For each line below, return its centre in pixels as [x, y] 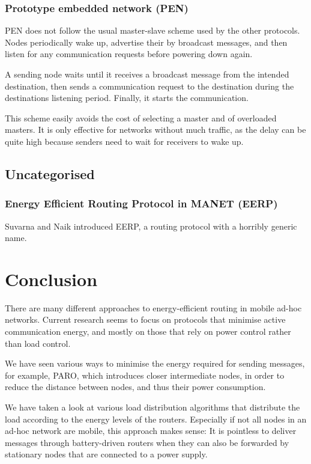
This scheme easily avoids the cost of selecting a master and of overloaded [141, 118]
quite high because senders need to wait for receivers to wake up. [124, 141]
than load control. [38, 343]
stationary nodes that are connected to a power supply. [106, 454]
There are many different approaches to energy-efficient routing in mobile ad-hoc [153, 307]
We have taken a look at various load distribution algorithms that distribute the [152, 407]
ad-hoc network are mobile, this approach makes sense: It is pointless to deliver [151, 431]
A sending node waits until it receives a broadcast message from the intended [147, 74]
